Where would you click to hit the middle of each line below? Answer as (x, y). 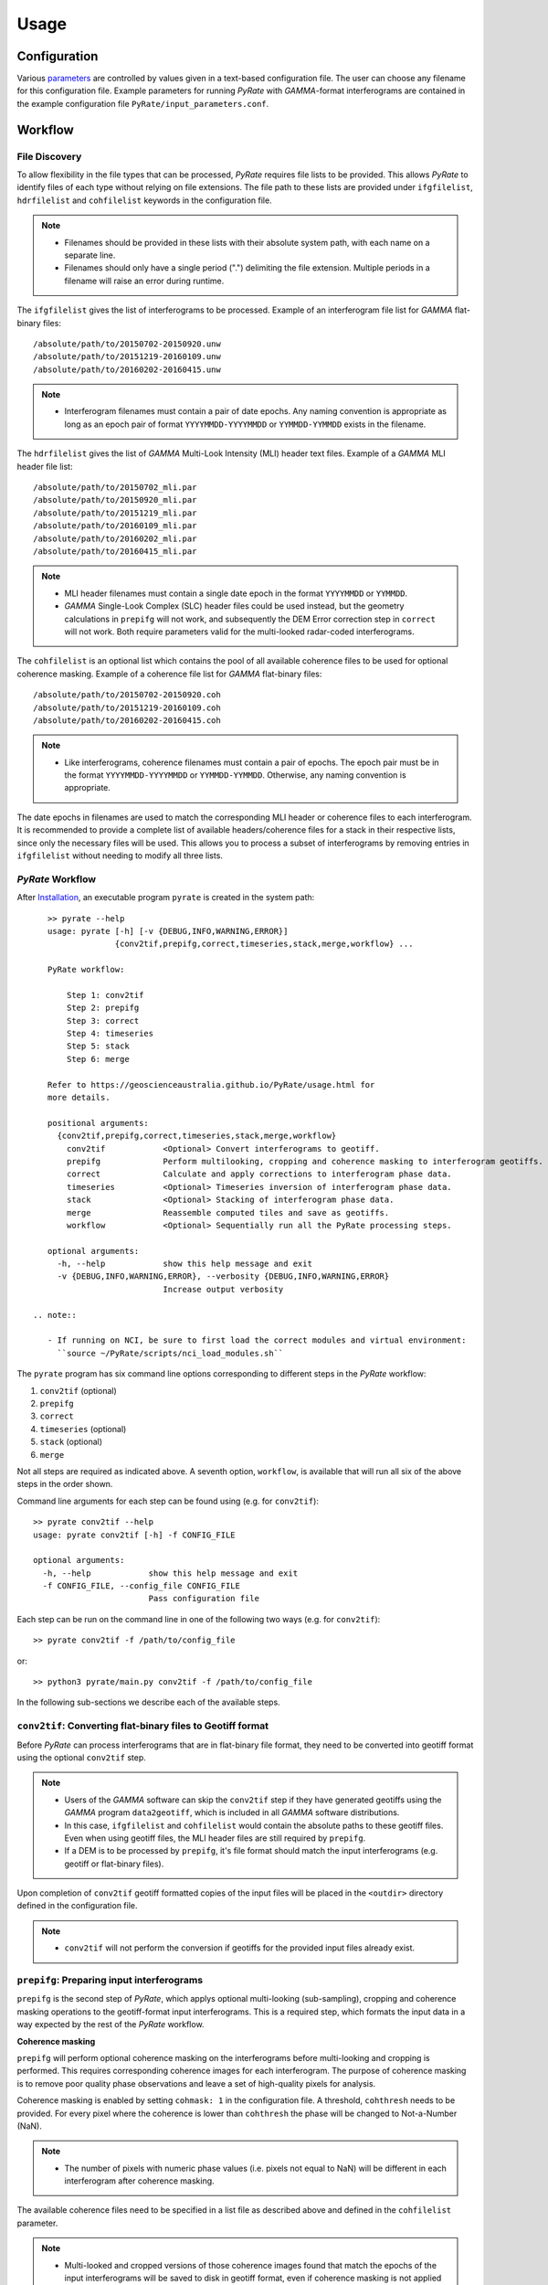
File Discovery (49, 156)
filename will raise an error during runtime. (144, 281)
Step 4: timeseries (111, 1034)
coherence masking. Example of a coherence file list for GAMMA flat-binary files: (169, 674)
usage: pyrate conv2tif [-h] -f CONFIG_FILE (135, 1535)
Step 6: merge (98, 1059)
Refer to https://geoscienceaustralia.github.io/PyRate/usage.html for (211, 1084)
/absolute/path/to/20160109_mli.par (115, 526)
